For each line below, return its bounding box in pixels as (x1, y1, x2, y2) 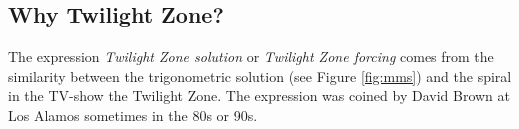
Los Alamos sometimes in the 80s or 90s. (8, 104, 258, 125)
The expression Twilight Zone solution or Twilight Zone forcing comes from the (8, 46, 494, 67)
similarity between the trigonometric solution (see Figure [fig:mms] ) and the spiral (8, 65, 512, 86)
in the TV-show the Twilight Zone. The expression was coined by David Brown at (8, 85, 511, 106)
